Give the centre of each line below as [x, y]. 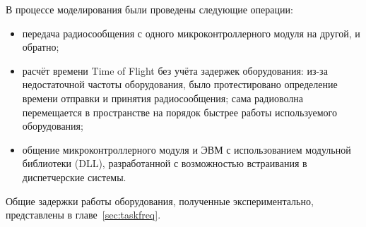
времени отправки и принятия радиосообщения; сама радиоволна [163, 98]
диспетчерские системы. [74, 177]
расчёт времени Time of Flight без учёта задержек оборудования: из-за [175, 70]
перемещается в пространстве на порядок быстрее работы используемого [179, 112]
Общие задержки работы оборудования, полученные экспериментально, [160, 201]
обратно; [41, 47]
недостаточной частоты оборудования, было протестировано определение [180, 84]
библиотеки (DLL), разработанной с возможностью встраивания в [165, 163]
